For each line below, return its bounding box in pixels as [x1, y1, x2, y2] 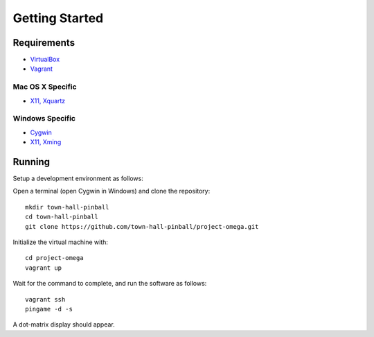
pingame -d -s [25, 305, 73, 313]
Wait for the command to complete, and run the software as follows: [12, 279, 207, 288]
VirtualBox [30, 55, 60, 64]
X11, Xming [30, 138, 62, 146]
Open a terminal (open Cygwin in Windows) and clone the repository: [12, 187, 211, 196]
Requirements [12, 37, 75, 49]
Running [12, 156, 51, 168]
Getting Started [12, 10, 104, 26]
